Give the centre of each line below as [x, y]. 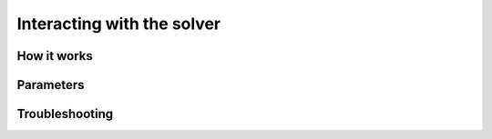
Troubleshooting [65, 114]
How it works [55, 56]
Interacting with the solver [119, 24]
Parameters [51, 85]
